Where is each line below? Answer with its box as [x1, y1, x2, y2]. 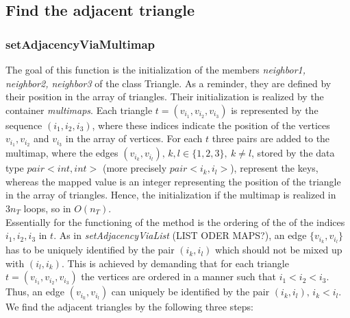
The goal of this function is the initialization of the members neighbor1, [5, 63, 306, 76]
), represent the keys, [230, 161, 318, 175]
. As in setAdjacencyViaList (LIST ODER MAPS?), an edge [53, 228, 307, 242]
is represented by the [231, 102, 318, 117]
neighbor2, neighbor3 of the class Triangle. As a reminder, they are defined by [5, 76, 332, 90]
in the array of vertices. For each [65, 131, 203, 146]
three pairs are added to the [212, 131, 330, 146]
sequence [5, 117, 42, 132]
